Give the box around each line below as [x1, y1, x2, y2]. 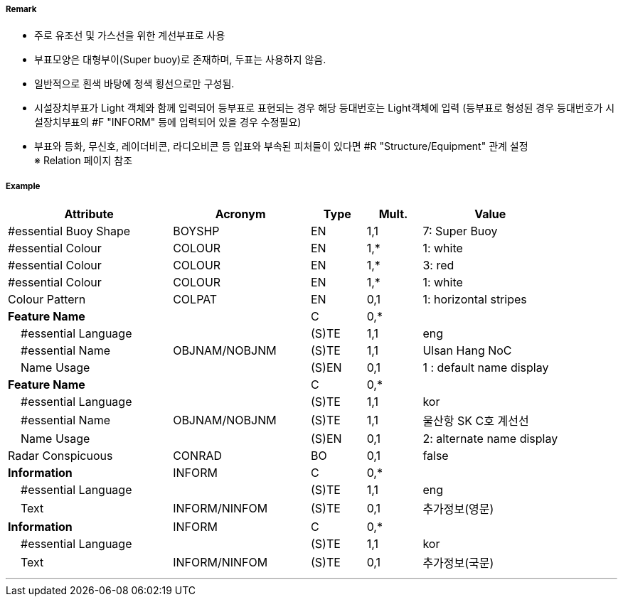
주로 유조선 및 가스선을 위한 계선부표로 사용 [34, 29, 225, 42]
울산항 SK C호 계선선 [422, 414, 529, 429]
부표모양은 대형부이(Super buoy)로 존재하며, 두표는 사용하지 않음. [34, 53, 326, 66]
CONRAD [173, 448, 223, 463]
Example [6, 181, 41, 191]
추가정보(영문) [422, 502, 494, 517]
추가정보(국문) [422, 556, 494, 571]
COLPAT [173, 292, 218, 307]
